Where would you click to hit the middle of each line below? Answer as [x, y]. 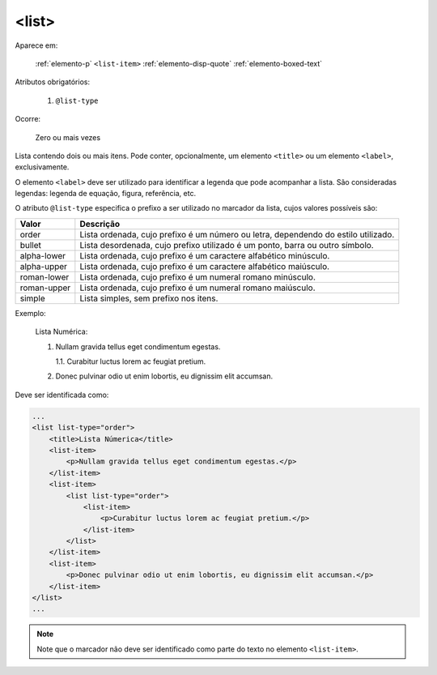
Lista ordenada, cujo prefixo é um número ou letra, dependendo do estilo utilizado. [237, 234]
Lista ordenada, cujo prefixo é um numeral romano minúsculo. [197, 277]
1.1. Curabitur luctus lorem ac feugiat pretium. [131, 361]
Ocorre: [28, 119]
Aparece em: [36, 45]
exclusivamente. [42, 167]
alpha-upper [44, 266]
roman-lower [45, 277]
